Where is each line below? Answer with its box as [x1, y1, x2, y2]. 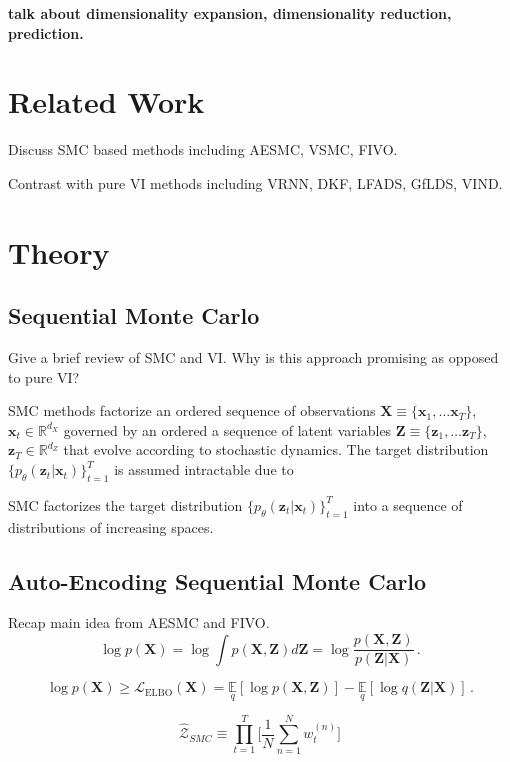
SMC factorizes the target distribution [8, 494, 243, 515]
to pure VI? [8, 366, 80, 387]
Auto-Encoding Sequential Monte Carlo [8, 565, 427, 596]
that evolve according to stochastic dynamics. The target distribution [63, 439, 489, 460]
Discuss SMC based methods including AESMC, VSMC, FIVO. [8, 139, 398, 160]
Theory [8, 231, 110, 272]
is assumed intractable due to [114, 459, 294, 480]
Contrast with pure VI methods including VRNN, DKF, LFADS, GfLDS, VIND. [8, 172, 503, 193]
